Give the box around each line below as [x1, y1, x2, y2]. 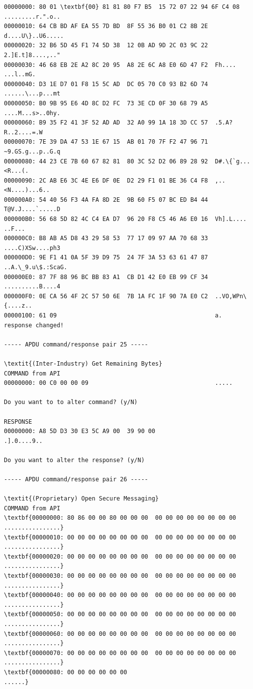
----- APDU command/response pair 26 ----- [4, 476, 148, 483]
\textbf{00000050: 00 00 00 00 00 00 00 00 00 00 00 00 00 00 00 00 [4, 611, 236, 618]
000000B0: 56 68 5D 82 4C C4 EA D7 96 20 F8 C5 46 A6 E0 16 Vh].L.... [4, 216, 247, 223]
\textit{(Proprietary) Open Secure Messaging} [4, 495, 159, 502]
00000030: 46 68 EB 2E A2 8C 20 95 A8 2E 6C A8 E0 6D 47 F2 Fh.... [4, 61, 236, 68]
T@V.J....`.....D [4, 206, 60, 213]
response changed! [4, 321, 64, 329]
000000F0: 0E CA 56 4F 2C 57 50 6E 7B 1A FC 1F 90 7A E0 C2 [4, 292, 208, 300]
